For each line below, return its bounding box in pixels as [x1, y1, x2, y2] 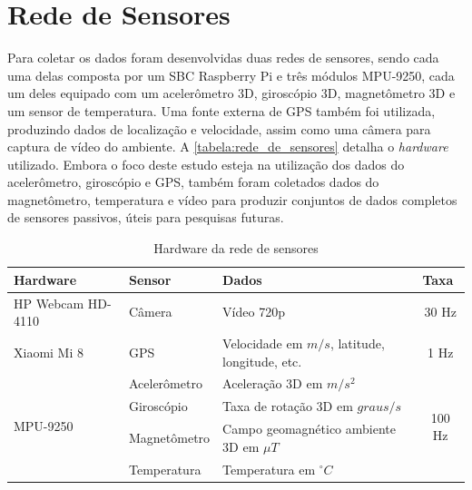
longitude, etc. [222, 351, 302, 370]
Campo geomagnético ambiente [222, 419, 396, 438]
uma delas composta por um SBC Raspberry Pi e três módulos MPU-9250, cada [7, 65, 455, 84]
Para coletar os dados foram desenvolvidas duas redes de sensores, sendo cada [7, 48, 439, 67]
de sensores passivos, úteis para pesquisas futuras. [7, 208, 284, 227]
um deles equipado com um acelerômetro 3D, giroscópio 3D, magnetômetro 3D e [7, 83, 456, 103]
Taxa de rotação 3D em [222, 397, 353, 416]
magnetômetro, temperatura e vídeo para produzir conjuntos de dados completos [7, 190, 457, 209]
